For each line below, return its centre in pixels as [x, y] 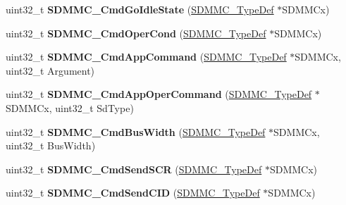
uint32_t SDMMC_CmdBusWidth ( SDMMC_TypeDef [136, 131]
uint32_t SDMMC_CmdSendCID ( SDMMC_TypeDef [133, 193]
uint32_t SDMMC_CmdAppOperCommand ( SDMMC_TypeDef [159, 94]
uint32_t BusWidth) [51, 145]
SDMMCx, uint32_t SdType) [70, 107]
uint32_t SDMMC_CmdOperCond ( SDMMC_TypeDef [136, 33]
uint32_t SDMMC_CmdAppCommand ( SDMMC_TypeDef [146, 57]
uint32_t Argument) [50, 70]
